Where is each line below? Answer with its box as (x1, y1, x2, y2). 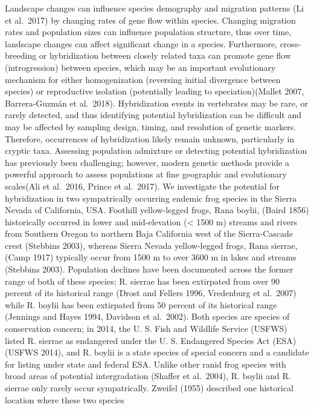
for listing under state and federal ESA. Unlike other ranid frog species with (5, 357, 286, 370)
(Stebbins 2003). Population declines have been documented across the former (5, 263, 293, 276)
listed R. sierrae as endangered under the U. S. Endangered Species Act (5, 334, 270, 346)
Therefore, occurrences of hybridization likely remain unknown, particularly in (5, 132, 295, 145)
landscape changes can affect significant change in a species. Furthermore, (5, 37, 277, 50)
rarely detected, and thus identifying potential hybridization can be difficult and (5, 108, 302, 121)
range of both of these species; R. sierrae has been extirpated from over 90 (5, 274, 280, 287)
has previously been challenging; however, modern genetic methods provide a (5, 156, 289, 168)
